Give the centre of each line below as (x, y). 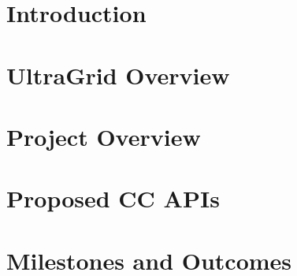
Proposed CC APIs (113, 198)
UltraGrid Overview (118, 75)
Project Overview (104, 136)
